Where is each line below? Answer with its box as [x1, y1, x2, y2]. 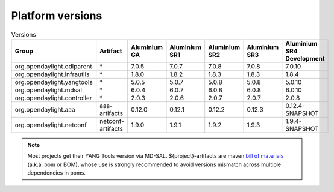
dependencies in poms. [27, 169, 86, 176]
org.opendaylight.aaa [14, 105, 75, 113]
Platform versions [11, 9, 102, 22]
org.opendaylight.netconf [14, 121, 87, 129]
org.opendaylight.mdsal [14, 86, 83, 94]
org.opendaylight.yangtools [14, 78, 93, 86]
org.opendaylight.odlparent [14, 62, 93, 70]
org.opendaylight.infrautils [14, 70, 90, 78]
